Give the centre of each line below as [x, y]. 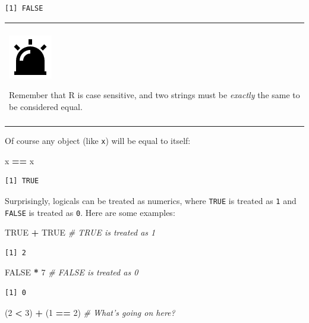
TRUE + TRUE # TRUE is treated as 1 [80, 232]
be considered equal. [46, 106]
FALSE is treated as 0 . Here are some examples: [90, 212]
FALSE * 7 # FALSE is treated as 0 [72, 272]
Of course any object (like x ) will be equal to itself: [98, 141]
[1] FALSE [24, 8]
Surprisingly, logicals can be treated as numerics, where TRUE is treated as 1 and [151, 200]
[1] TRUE [22, 181]
